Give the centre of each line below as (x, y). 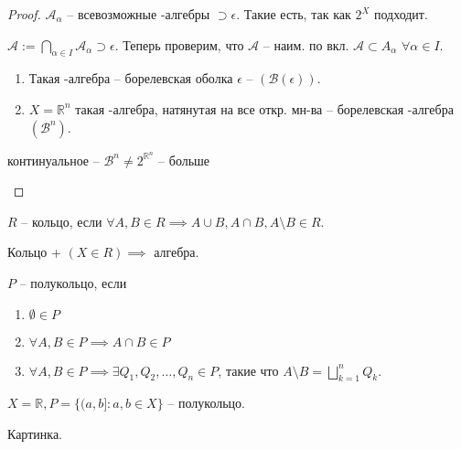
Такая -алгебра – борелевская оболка (131, 78)
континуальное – (54, 160)
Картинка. (35, 433)
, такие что (248, 370)
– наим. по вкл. (306, 44)
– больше (184, 160)
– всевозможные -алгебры (139, 14)
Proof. (24, 14)
